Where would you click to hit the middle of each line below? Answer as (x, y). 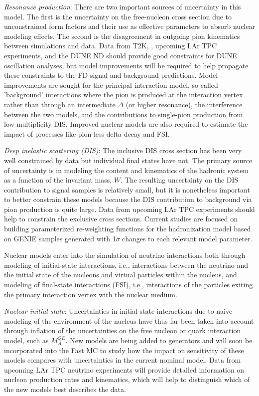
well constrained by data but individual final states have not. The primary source (128, 160)
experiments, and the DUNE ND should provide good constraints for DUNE (121, 55)
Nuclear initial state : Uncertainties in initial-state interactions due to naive (118, 311)
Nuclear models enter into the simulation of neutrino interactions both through (125, 255)
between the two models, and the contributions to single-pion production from (124, 114)
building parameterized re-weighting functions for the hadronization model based (128, 229)
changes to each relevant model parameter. (187, 238)
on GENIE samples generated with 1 (60, 238)
